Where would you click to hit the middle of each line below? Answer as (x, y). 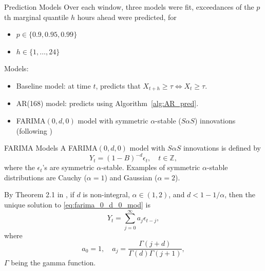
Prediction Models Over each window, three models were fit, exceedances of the (129, 7)
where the (20, 167)
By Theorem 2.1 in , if (39, 194)
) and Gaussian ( (131, 177)
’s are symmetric (68, 167)
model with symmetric (113, 121)
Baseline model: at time (53, 85)
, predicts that (118, 85)
